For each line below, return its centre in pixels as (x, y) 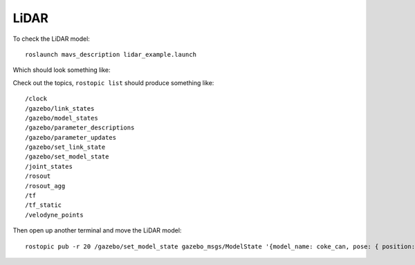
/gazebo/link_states (60, 108)
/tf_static (44, 205)
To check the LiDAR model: (51, 39)
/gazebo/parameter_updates (71, 137)
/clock (36, 99)
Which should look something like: (62, 70)
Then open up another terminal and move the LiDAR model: (97, 230)
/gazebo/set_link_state (65, 147)
